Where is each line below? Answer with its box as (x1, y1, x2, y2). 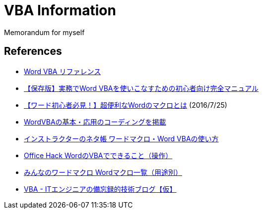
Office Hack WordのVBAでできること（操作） (24, 151, 173, 160)
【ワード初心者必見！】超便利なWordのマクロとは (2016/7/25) (24, 100, 227, 109)
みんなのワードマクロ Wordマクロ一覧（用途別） (24, 168, 183, 176)
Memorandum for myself (4, 28, 85, 37)
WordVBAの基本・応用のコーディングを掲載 (24, 117, 166, 126)
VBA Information (4, 2, 116, 19)
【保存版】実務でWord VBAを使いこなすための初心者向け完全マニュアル (24, 84, 259, 92)
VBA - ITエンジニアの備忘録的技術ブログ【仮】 (24, 184, 177, 193)
